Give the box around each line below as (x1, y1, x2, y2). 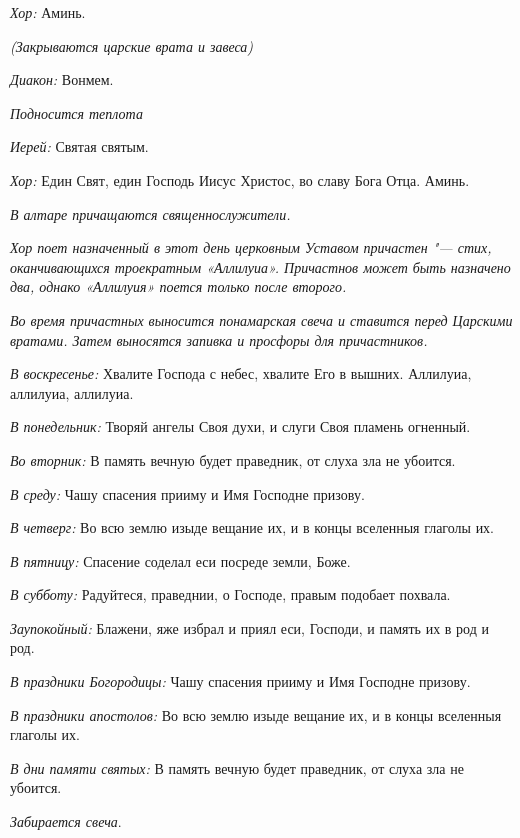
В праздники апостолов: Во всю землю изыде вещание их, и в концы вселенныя (10, 704, 502, 725)
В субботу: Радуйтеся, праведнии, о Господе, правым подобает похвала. (10, 584, 451, 605)
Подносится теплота (10, 102, 143, 123)
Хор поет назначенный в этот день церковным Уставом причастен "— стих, (10, 237, 492, 258)
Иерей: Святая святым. (10, 136, 149, 157)
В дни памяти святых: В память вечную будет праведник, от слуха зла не (10, 757, 464, 778)
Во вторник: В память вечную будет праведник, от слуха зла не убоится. (10, 449, 456, 470)
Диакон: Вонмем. (10, 69, 114, 90)
